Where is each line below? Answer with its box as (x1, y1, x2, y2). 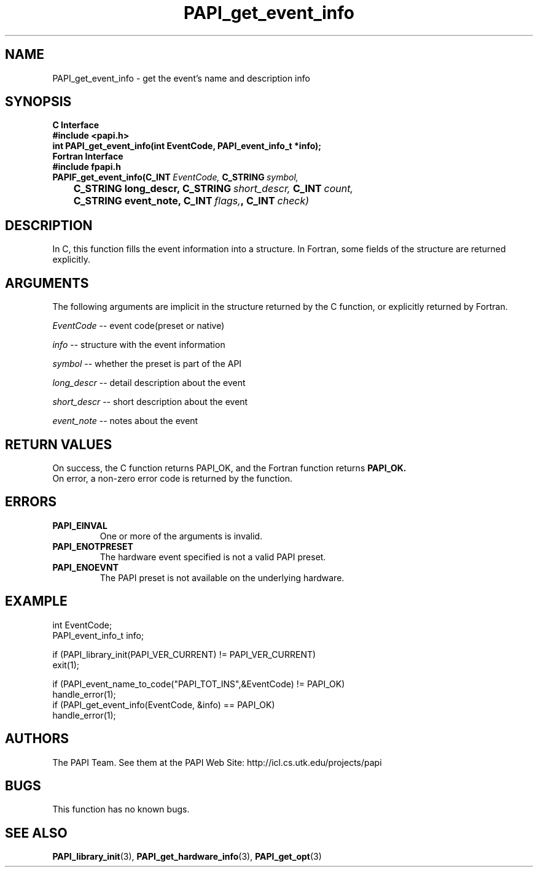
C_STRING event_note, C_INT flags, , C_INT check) (73, 195, 310, 207)
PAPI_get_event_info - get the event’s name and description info (52, 72, 310, 83)
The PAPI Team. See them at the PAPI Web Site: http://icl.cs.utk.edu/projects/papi (52, 757, 382, 768)
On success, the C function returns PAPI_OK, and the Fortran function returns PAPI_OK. (52, 462, 407, 473)
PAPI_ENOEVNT (52, 561, 119, 573)
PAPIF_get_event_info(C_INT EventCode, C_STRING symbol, (52, 172, 298, 183)
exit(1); (52, 659, 79, 670)
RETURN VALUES (5, 436, 112, 452)
